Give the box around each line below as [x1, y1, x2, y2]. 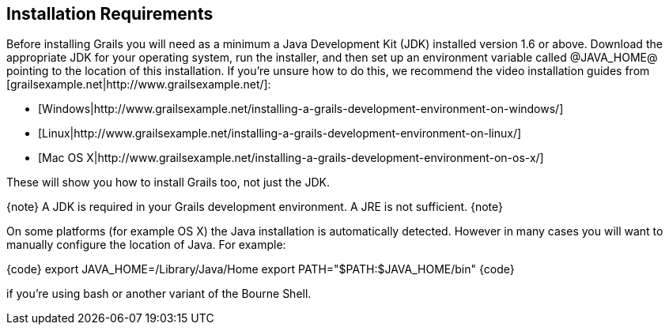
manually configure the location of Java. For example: [6, 238, 286, 252]
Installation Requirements [6, 4, 214, 24]
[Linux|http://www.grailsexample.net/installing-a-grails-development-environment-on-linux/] [38, 126, 522, 141]
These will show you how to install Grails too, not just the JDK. [6, 175, 330, 190]
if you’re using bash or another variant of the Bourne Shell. [6, 287, 312, 301]
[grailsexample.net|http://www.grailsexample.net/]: [6, 77, 271, 92]
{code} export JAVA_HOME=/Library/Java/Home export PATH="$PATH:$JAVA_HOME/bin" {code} [6, 262, 515, 276]
